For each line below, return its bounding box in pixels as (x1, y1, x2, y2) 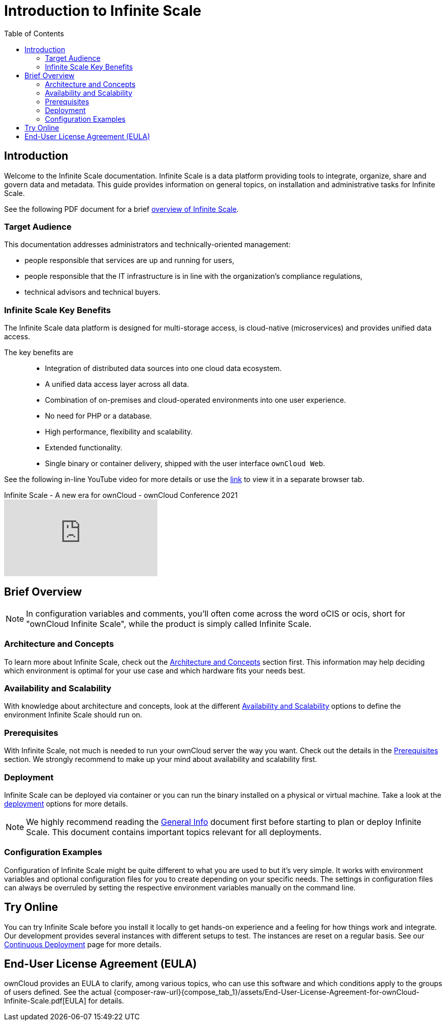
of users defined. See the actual (4, 988, 112, 997)
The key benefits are (4, 348, 74, 357)
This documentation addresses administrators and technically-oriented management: (4, 240, 291, 249)
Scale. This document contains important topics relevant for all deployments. (26, 826, 322, 837)
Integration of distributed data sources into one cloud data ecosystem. (45, 364, 282, 373)
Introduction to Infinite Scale (4, 2, 202, 19)
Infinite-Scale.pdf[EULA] (4, 996, 86, 1006)
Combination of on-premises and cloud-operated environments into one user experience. (45, 396, 346, 405)
